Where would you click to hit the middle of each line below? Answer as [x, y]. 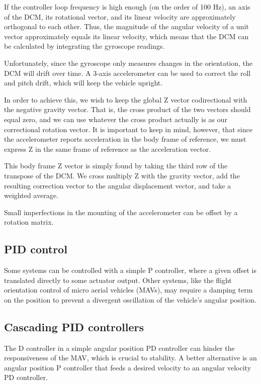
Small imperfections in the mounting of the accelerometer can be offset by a [121, 212]
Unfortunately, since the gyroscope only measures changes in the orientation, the [128, 63]
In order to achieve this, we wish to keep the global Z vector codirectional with [126, 99]
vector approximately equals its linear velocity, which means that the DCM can [126, 36]
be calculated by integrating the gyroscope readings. [84, 46]
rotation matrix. [29, 222]
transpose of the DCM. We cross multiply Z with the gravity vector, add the [122, 175]
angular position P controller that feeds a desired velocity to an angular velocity [128, 367]
